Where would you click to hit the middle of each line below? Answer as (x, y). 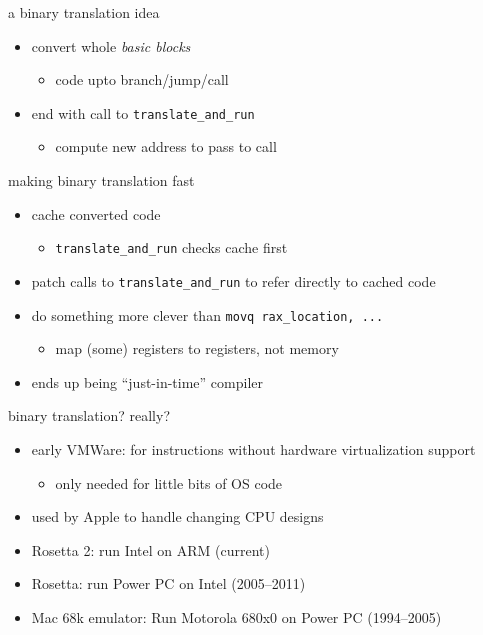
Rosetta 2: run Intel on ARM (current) (150, 549)
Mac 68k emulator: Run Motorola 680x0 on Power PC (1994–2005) (236, 616)
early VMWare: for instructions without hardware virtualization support (253, 448)
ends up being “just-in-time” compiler (147, 381)
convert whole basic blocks (111, 45)
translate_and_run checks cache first (171, 247)
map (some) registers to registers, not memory (197, 348)
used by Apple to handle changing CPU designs (177, 516)
